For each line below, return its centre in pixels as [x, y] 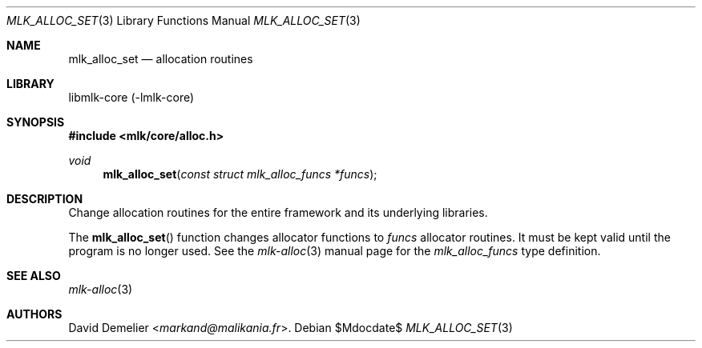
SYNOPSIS [36, 122]
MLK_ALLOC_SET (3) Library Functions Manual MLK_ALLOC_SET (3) [184, 20]
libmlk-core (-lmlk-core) [131, 97]
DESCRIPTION [45, 199]
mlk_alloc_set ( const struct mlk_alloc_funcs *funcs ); [240, 174]
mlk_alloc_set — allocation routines [161, 59]
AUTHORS [34, 314]
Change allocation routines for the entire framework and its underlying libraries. [278, 212]
